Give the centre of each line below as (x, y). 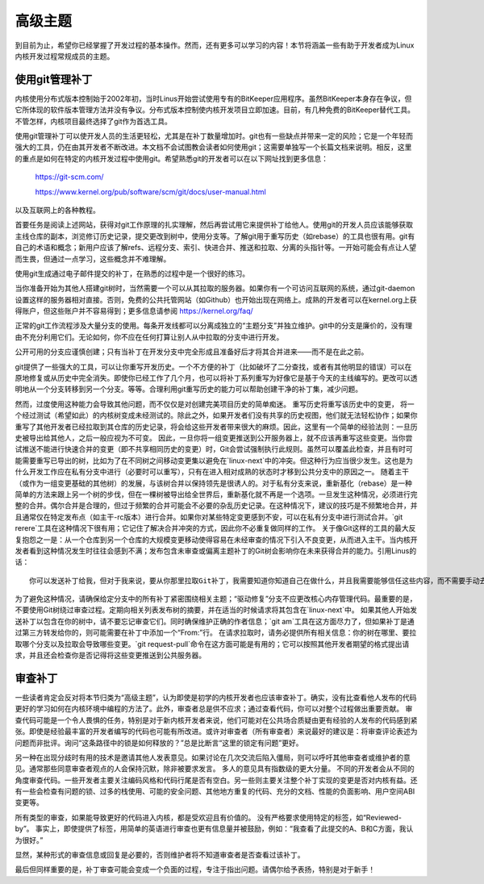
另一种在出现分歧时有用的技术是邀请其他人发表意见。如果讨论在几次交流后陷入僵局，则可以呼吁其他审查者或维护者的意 (213, 757)
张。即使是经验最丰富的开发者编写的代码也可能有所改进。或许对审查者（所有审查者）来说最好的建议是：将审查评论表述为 (216, 732)
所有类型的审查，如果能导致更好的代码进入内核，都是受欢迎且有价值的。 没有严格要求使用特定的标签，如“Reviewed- (209, 817)
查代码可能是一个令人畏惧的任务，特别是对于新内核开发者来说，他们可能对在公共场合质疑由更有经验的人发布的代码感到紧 (216, 720)
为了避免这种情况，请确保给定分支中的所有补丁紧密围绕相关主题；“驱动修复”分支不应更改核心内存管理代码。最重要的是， (216, 599)
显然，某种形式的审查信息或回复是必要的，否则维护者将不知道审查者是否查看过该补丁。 (160, 855)
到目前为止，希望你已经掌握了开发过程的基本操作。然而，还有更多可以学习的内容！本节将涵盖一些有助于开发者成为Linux (215, 45)
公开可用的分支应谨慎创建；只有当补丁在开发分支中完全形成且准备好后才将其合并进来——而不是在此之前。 (192, 352)
